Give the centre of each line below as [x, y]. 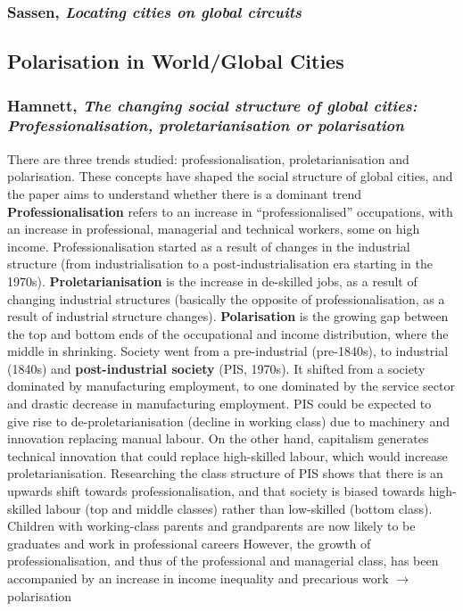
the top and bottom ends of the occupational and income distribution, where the [228, 333]
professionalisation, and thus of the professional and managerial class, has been [223, 561]
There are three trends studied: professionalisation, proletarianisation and [208, 158]
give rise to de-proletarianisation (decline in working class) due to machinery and [228, 421]
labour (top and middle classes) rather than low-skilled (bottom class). [239, 508]
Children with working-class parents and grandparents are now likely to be [211, 526]
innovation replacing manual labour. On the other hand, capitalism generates [218, 438]
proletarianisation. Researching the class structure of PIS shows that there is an [225, 473]
